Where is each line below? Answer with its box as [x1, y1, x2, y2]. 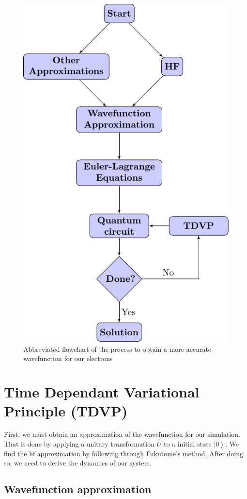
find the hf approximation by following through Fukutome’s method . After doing [4, 448, 244, 458]
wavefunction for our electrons [23, 353, 113, 363]
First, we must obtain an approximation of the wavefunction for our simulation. [4, 429, 240, 439]
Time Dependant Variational [4, 382, 200, 402]
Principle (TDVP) [4, 401, 128, 421]
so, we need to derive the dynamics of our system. [4, 458, 152, 468]
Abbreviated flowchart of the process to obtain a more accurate [23, 344, 212, 354]
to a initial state [163, 439, 212, 449]
